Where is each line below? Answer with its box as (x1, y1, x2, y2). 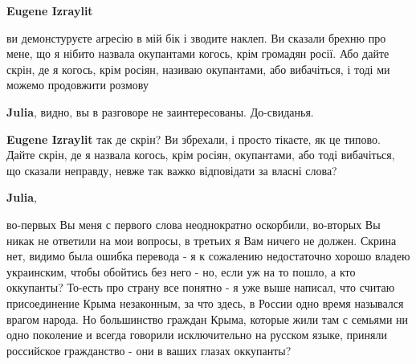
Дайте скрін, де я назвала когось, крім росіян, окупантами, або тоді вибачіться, (6, 146, 395, 163)
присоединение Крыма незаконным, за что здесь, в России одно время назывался (6, 294, 404, 311)
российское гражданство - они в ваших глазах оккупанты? (6, 342, 292, 358)
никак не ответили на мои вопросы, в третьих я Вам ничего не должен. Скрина (6, 231, 397, 248)
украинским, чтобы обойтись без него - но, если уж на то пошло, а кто (6, 263, 356, 280)
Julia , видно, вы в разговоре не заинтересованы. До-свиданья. (6, 103, 314, 120)
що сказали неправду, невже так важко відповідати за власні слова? (6, 162, 337, 178)
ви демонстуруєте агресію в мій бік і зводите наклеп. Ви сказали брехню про (6, 29, 386, 46)
